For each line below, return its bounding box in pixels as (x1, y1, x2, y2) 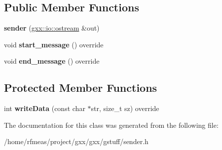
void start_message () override (4, 39, 104, 49)
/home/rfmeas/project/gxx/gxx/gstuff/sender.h (4, 136, 148, 147)
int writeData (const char (4, 103, 85, 113)
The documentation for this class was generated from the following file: (4, 119, 219, 130)
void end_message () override (4, 56, 100, 66)
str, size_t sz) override (91, 103, 159, 113)
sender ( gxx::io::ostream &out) (4, 23, 100, 33)
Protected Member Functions (4, 80, 157, 95)
